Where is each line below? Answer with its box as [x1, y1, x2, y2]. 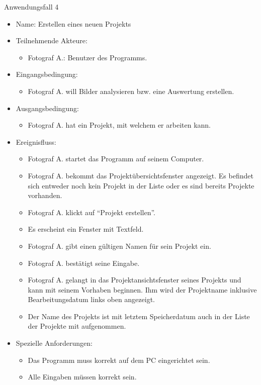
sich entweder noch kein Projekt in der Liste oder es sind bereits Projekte [28, 180, 254, 190]
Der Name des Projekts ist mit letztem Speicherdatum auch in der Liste [28, 311, 250, 321]
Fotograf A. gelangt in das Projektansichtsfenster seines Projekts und [28, 274, 241, 285]
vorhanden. [28, 190, 62, 201]
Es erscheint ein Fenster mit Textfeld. [28, 224, 144, 234]
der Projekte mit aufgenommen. [28, 321, 126, 331]
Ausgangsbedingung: [16, 103, 79, 113]
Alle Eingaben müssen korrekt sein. [28, 371, 137, 382]
